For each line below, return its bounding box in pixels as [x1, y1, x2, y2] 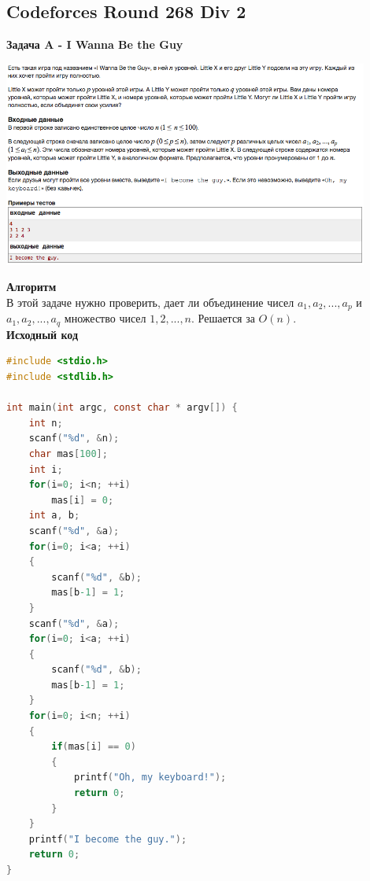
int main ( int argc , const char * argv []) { [6, 402, 238, 414]
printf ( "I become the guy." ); [28, 833, 187, 845]
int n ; [28, 417, 63, 429]
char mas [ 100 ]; [28, 448, 108, 459]
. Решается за [191, 310, 255, 326]
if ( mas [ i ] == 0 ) [51, 741, 136, 753]
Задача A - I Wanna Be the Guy [6, 36, 183, 53]
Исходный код [6, 326, 79, 342]
